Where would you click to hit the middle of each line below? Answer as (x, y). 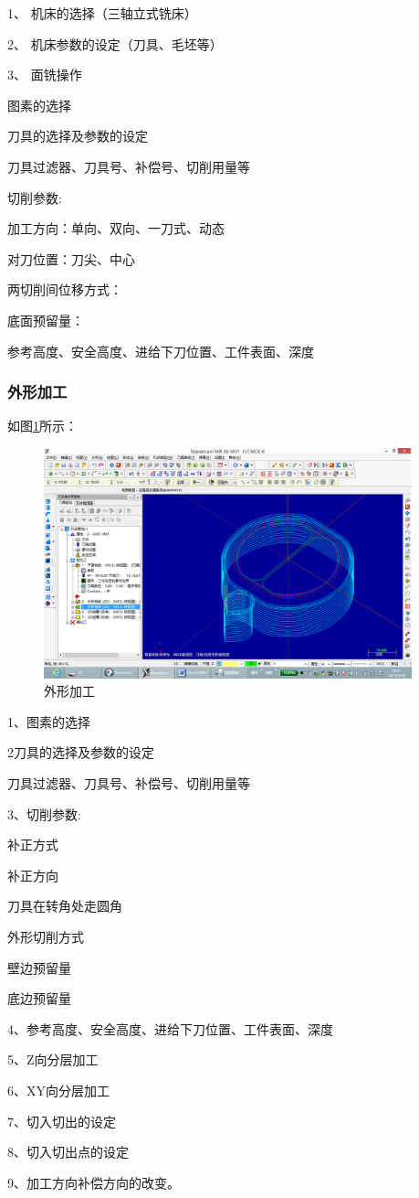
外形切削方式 (46, 937)
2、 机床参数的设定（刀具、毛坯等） (115, 43)
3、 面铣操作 (45, 75)
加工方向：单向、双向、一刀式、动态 (116, 228)
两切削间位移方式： (65, 289)
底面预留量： (46, 320)
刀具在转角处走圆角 (65, 906)
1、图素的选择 (49, 721)
